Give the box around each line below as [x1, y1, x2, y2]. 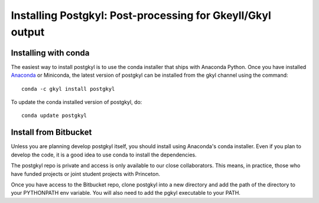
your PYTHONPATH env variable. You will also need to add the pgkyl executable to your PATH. [11, 189, 240, 197]
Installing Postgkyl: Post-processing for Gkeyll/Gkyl [11, 9, 272, 22]
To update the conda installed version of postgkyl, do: [11, 99, 142, 106]
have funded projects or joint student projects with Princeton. [11, 170, 161, 177]
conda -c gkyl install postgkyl [21, 86, 115, 92]
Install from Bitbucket [11, 127, 92, 137]
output [11, 25, 45, 38]
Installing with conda [11, 48, 90, 58]
